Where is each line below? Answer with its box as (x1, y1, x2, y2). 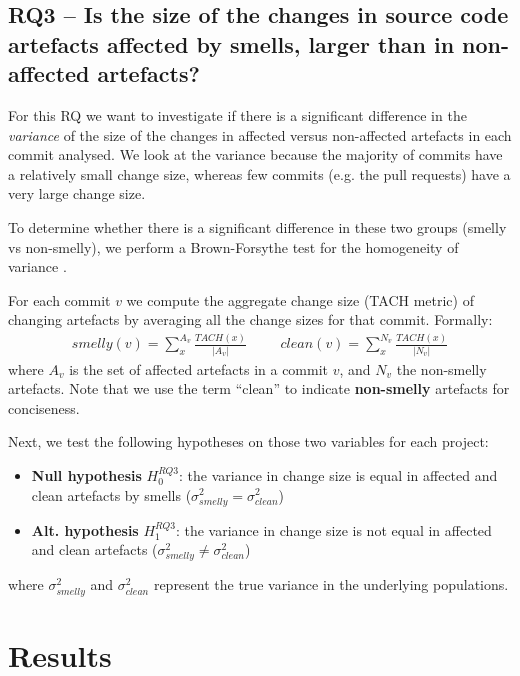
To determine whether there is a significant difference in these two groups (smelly (8, 216, 507, 237)
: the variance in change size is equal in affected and (179, 464, 498, 485)
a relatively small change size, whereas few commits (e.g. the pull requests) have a (8, 163, 511, 184)
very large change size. (8, 183, 146, 204)
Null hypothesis (31, 464, 142, 485)
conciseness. (8, 397, 80, 418)
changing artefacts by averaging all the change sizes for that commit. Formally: (8, 309, 493, 330)
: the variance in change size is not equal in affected (175, 519, 492, 540)
